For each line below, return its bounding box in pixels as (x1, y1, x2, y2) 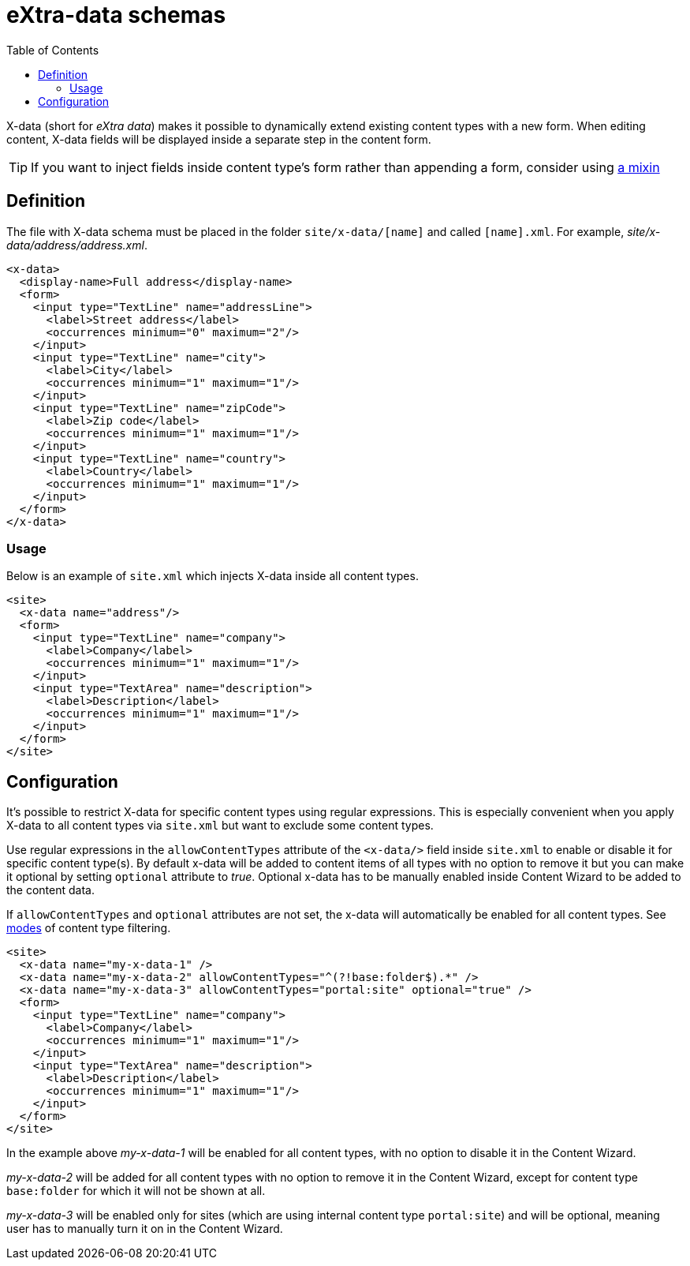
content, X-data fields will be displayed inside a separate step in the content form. (6, 132, 431, 146)
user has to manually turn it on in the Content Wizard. (6, 1222, 283, 1236)
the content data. (6, 883, 95, 897)
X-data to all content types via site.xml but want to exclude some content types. (6, 818, 434, 833)
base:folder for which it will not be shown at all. (6, 1184, 266, 1198)
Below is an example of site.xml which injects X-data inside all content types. (6, 569, 419, 583)
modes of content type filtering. (6, 921, 171, 935)
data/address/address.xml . (6, 238, 147, 252)
